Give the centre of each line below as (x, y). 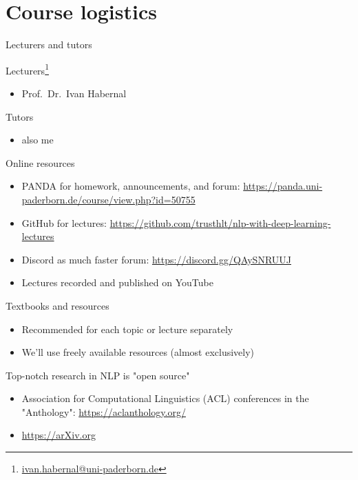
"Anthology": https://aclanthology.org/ (104, 411)
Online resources (40, 162)
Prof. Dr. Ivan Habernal (74, 93)
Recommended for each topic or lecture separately (127, 329)
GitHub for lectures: (64, 222)
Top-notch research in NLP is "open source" (98, 375)
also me (38, 140)
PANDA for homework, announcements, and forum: (131, 186)
